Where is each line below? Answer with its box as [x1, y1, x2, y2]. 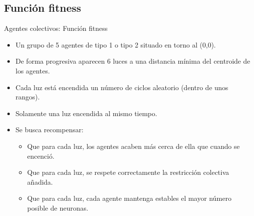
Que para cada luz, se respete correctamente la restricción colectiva [27, 167, 229, 177]
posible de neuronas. [27, 202, 88, 213]
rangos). [15, 92, 40, 102]
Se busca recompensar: [15, 124, 84, 135]
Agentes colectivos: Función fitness [4, 23, 108, 33]
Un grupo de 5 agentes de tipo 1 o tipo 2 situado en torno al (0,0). [15, 39, 216, 49]
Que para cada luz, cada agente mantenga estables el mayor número [27, 193, 231, 203]
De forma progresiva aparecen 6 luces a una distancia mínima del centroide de [15, 56, 250, 66]
